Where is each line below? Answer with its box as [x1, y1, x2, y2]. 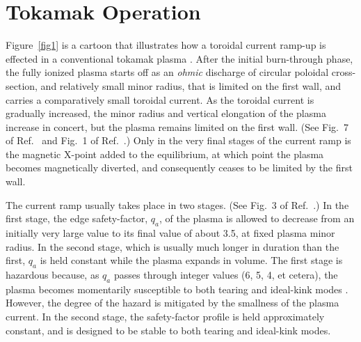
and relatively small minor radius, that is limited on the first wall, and [40, 78, 342, 93]
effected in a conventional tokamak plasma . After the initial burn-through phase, [6, 51, 353, 65]
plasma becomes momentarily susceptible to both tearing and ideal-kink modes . [6, 281, 348, 296]
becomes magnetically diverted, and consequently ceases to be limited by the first [6, 160, 353, 175]
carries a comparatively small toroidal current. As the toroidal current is [6, 92, 314, 107]
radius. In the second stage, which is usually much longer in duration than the [6, 239, 339, 254]
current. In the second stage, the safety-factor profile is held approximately [6, 309, 325, 324]
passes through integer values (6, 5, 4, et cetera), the [113, 267, 338, 282]
